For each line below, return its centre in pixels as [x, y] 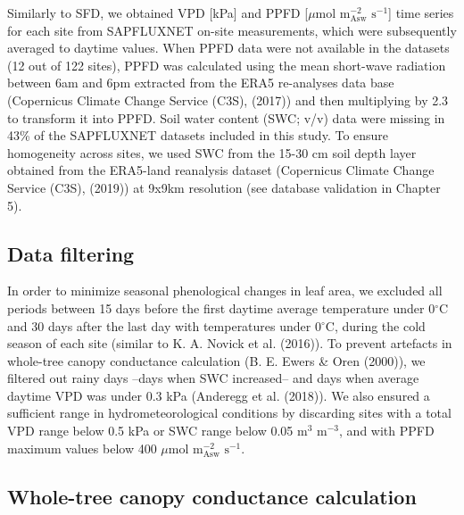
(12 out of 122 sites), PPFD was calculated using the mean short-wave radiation [227, 65]
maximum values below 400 [82, 448]
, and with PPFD [387, 431]
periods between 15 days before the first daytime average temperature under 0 [221, 307]
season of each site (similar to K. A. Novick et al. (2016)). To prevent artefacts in [230, 343]
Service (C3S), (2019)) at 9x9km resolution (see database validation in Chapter [224, 187]
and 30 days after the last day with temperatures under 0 [164, 325]
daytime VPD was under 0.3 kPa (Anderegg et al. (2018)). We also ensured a [219, 395]
